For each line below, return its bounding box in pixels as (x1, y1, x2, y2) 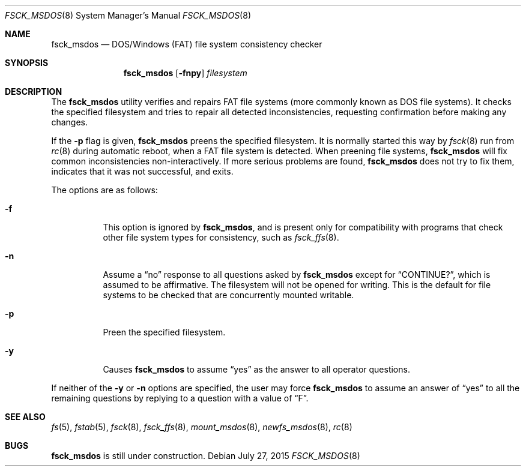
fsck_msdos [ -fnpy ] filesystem (123, 68, 247, 78)
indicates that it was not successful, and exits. (51, 166, 234, 176)
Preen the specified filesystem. (103, 327, 226, 337)
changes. (51, 117, 88, 127)
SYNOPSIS (5, 58, 49, 68)
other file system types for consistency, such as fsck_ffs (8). (103, 232, 339, 242)
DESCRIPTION (5, 86, 62, 97)
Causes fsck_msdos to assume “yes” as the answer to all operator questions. (103, 364, 410, 374)
